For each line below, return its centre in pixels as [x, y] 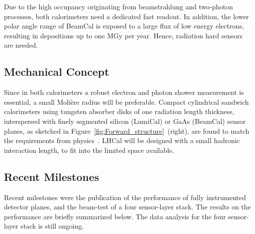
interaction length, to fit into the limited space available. [89, 150]
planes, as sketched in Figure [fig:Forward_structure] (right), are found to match [127, 131]
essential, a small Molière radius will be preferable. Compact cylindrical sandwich [127, 102]
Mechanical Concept [57, 72]
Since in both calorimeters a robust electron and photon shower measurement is [124, 92]
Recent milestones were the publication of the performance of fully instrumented [125, 197]
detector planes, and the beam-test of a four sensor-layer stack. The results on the [127, 207]
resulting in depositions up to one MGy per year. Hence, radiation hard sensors [123, 35]
